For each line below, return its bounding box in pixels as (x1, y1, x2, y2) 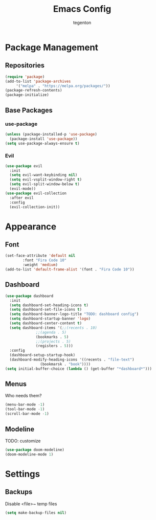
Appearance (5, 221, 57, 232)
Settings (5, 468, 40, 479)
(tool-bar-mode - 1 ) (5, 407, 45, 412)
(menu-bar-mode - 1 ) (5, 402, 45, 407)
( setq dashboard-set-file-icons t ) (9, 307, 82, 312)
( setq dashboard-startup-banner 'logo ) (9, 317, 91, 321)
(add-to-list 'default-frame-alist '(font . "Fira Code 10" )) (5, 267, 134, 272)
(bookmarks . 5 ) (36, 334, 69, 339)
